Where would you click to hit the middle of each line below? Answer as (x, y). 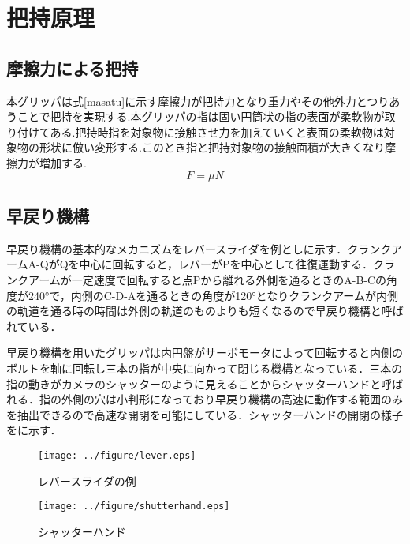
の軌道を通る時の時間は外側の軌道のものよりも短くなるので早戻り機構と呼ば (205, 311)
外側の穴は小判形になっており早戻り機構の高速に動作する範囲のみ (232, 399)
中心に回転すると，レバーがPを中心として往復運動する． (226, 264)
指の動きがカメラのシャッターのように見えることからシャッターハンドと (194, 383)
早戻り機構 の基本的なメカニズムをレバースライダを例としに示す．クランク (199, 248)
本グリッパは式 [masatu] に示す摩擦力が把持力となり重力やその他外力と (187, 101)
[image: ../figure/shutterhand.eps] (134, 506)
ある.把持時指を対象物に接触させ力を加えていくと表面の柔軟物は (217, 131)
